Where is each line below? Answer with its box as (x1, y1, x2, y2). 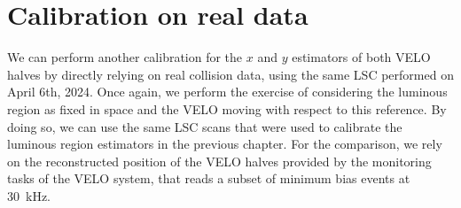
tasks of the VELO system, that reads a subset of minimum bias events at (7, 169, 410, 188)
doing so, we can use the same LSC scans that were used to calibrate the (7, 117, 402, 135)
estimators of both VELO (292, 48, 431, 66)
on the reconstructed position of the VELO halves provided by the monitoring (7, 151, 432, 170)
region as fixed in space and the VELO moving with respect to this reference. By (7, 99, 447, 118)
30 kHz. (7, 186, 51, 204)
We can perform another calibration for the (7, 48, 243, 66)
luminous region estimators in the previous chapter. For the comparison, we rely (7, 135, 442, 153)
